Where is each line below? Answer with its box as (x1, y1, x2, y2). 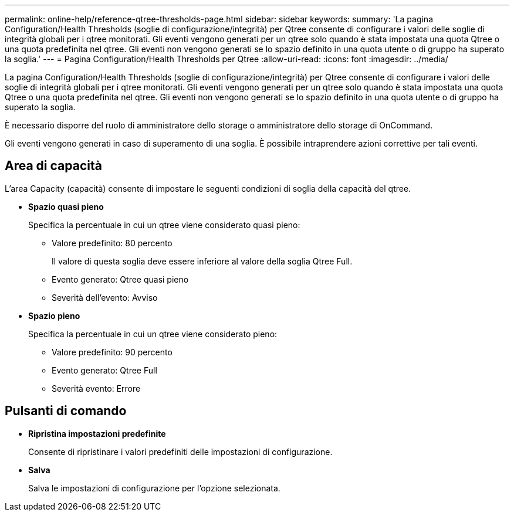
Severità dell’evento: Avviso (52, 292, 158, 303)
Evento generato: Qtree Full (52, 365, 157, 375)
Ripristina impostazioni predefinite (28, 428, 166, 439)
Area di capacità (5, 158, 102, 174)
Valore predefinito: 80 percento (52, 237, 173, 248)
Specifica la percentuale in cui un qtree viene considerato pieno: (28, 328, 278, 339)
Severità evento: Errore (52, 383, 141, 393)
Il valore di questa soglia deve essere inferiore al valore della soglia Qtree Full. (52, 256, 353, 266)
